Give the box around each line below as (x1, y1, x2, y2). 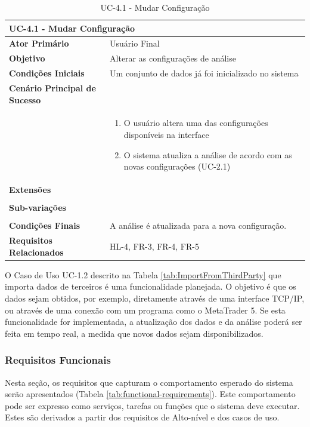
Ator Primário (9, 37, 69, 50)
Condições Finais (9, 219, 80, 232)
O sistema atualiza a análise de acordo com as (123, 148, 292, 161)
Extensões (9, 183, 51, 196)
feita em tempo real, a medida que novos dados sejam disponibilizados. (5, 327, 263, 339)
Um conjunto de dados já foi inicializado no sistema (110, 67, 299, 79)
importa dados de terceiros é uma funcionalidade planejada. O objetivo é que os (5, 280, 296, 293)
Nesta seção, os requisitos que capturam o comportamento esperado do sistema (5, 376, 293, 388)
